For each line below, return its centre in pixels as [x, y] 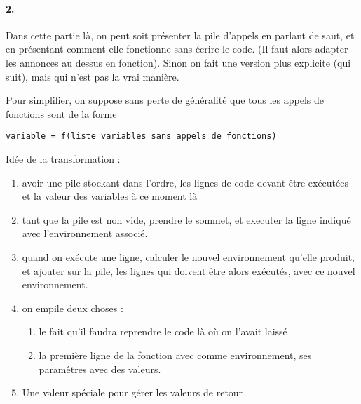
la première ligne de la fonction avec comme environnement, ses [175, 355]
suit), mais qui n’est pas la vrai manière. [93, 76]
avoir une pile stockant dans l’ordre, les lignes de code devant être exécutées [185, 182]
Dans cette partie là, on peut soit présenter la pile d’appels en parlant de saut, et [180, 35]
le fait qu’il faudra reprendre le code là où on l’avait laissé [163, 331]
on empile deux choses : [73, 308]
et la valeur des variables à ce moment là [110, 196]
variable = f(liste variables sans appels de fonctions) [141, 136]
